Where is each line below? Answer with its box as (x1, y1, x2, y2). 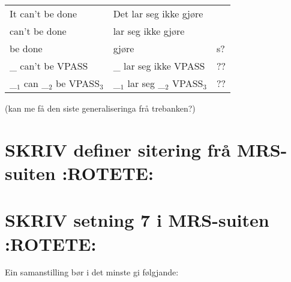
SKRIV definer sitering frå (5, 137, 231, 161)
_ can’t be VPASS (10, 59, 88, 73)
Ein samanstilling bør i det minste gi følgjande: (5, 266, 179, 278)
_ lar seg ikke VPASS (113, 59, 205, 73)
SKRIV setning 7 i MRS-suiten (5, 208, 269, 232)
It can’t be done (10, 7, 77, 20)
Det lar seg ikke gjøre (113, 7, 203, 20)
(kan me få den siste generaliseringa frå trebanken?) (5, 102, 196, 114)
